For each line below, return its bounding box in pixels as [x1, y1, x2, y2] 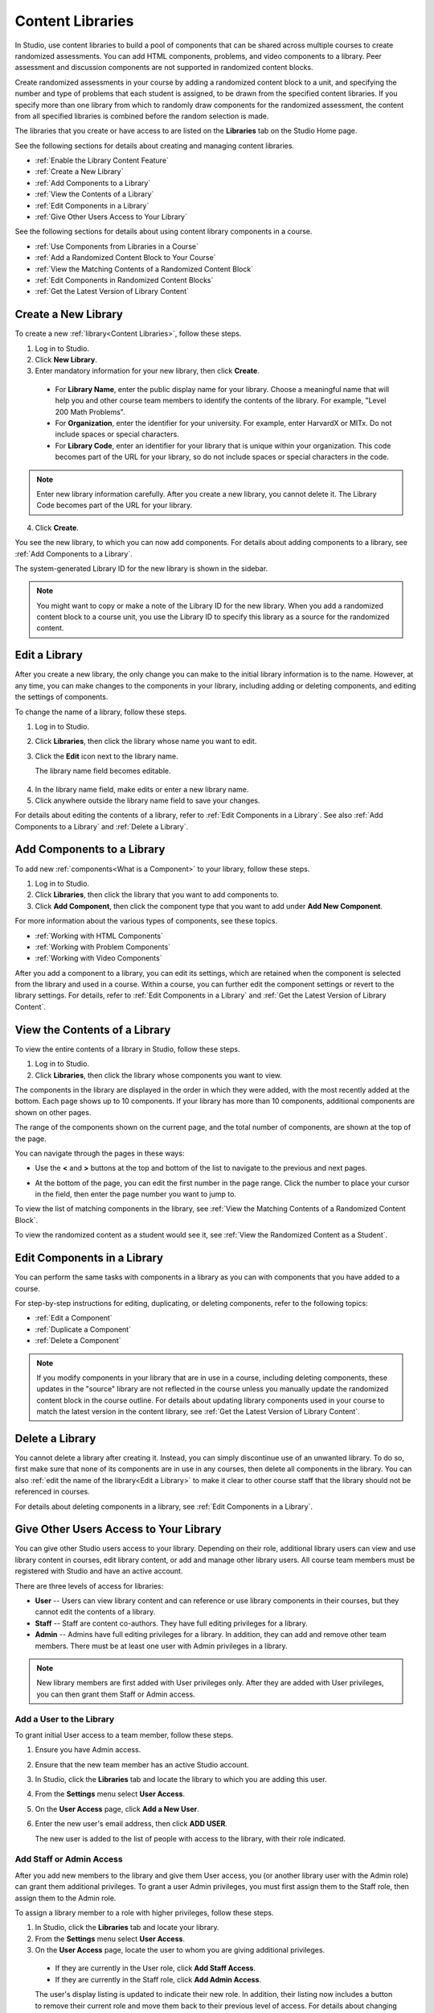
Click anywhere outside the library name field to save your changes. [35, 796, 260, 805]
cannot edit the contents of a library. [35, 1607, 156, 1617]
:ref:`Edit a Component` [35, 1313, 113, 1323]
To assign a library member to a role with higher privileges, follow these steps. [14, 1908, 274, 1917]
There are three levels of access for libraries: [14, 1581, 164, 1590]
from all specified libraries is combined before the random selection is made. [14, 111, 269, 121]
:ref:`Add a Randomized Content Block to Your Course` [35, 253, 216, 262]
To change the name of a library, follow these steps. [14, 707, 187, 717]
